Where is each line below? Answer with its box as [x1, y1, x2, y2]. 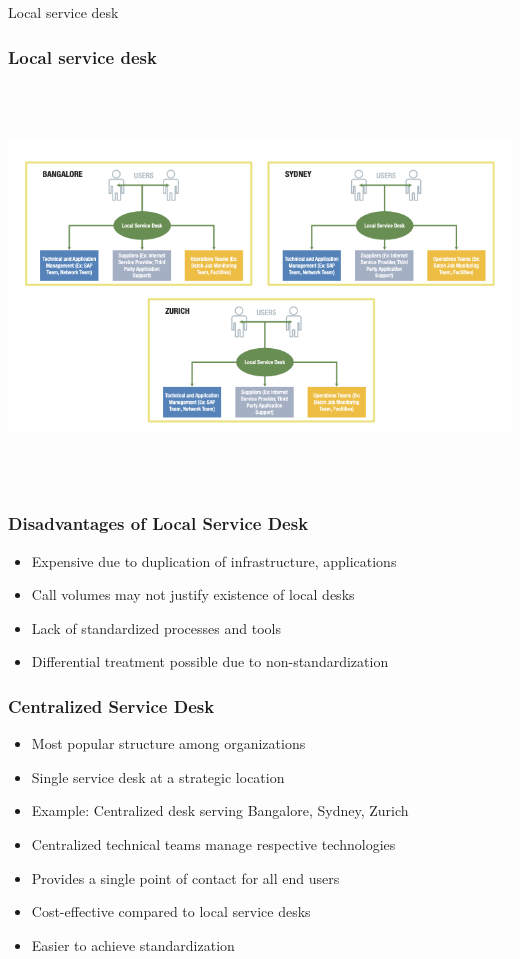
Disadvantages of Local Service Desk [8, 511, 309, 536]
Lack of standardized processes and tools [31, 617, 281, 638]
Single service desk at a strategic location [31, 766, 285, 787]
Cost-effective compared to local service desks [31, 901, 311, 922]
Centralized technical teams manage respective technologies [31, 833, 396, 854]
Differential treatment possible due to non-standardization [31, 651, 389, 672]
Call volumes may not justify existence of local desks [31, 584, 355, 605]
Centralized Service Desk [8, 693, 215, 718]
